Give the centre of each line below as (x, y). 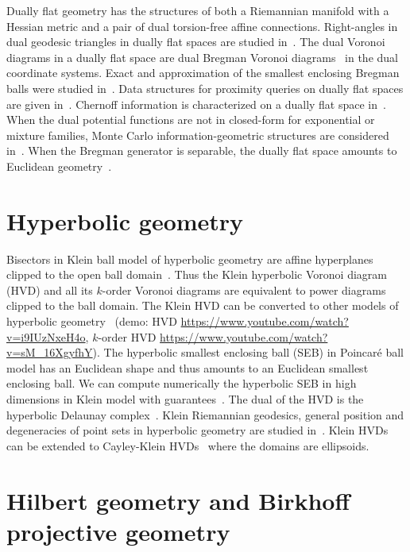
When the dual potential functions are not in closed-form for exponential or (191, 120)
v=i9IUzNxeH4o (46, 336)
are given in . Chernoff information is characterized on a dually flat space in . (196, 104)
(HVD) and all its (50, 290)
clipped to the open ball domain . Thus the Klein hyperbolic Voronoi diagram (197, 274)
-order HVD (127, 336)
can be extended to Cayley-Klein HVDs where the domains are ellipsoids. (188, 445)
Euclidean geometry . (59, 166)
